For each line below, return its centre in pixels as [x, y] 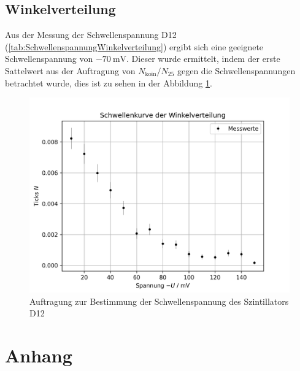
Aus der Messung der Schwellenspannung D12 [91, 35]
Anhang [39, 355]
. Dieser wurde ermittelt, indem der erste [203, 59]
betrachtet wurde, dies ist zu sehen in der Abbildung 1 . [109, 82]
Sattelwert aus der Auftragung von [70, 70]
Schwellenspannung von [49, 59]
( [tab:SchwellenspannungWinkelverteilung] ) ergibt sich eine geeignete [134, 46]
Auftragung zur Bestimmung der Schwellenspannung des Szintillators [159, 301]
